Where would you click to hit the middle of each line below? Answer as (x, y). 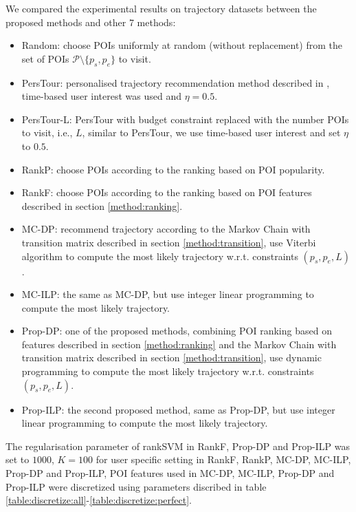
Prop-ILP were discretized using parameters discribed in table (136, 486)
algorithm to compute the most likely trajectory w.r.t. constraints (160, 256)
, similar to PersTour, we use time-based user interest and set (211, 132)
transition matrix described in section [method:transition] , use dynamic (171, 358)
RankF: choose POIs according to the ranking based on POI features (167, 192)
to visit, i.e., (47, 132)
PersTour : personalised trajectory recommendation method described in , (176, 82)
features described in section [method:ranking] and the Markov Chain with (179, 344)
